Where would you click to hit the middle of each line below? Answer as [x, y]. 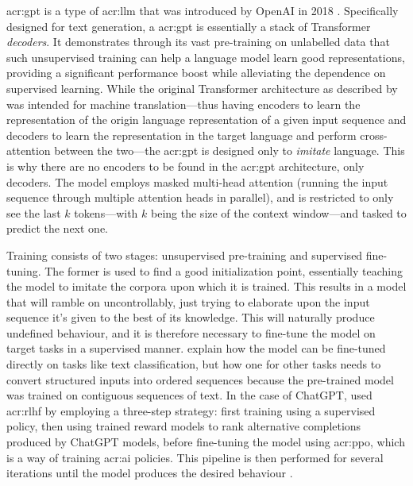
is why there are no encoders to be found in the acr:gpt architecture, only [185, 166]
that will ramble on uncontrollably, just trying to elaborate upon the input [188, 301]
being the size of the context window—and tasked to [279, 212]
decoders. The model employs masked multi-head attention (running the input [197, 181]
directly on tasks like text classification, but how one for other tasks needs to [194, 364]
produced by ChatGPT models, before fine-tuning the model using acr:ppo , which [206, 442]
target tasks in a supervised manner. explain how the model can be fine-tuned [196, 348]
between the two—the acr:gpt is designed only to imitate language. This [230, 150]
